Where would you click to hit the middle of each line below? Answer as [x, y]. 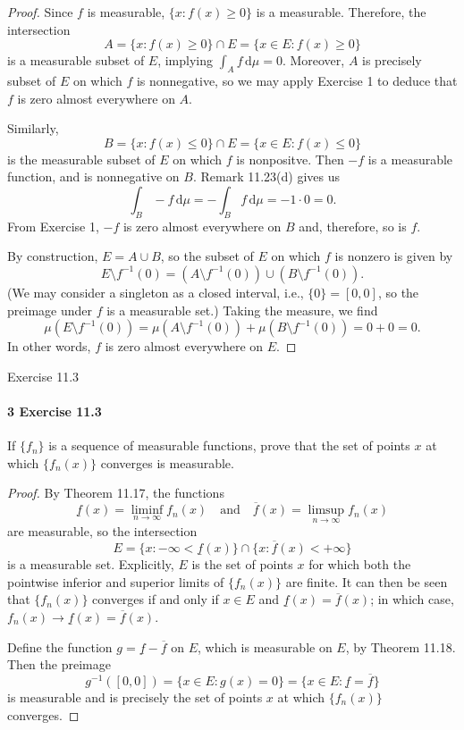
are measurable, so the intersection [102, 531]
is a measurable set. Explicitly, [91, 564]
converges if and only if [156, 599]
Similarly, [33, 128]
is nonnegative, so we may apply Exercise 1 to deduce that [297, 80]
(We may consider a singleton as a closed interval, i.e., [156, 292]
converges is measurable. [167, 462]
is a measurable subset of [76, 60]
